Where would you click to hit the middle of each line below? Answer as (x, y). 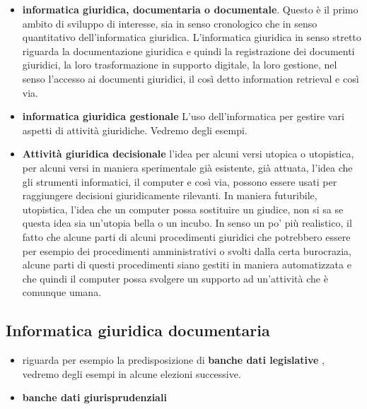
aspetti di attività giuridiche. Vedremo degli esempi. (135, 130)
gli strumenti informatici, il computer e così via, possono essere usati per (180, 181)
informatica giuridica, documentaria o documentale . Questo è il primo (190, 9)
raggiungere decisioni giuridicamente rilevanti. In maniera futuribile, (170, 195)
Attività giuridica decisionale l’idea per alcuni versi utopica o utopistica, (188, 154)
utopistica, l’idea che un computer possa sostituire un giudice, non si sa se (183, 209)
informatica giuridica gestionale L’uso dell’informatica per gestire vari (183, 116)
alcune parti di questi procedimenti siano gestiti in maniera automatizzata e (187, 265)
